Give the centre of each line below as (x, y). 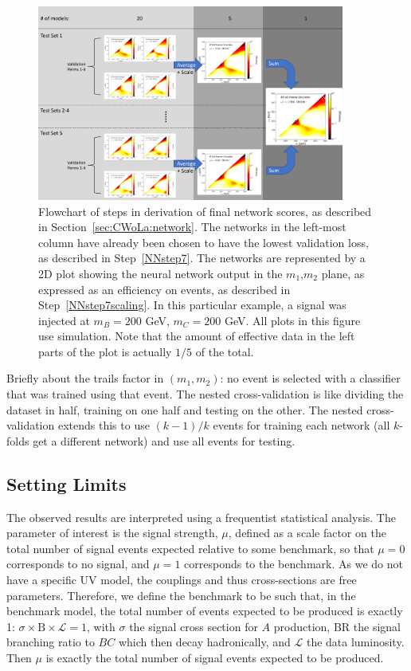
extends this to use (104, 425)
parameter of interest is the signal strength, (112, 533)
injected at (64, 320)
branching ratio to (51, 642)
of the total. (225, 351)
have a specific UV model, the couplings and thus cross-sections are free (182, 580)
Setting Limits (67, 483)
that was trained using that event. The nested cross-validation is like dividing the (205, 394)
